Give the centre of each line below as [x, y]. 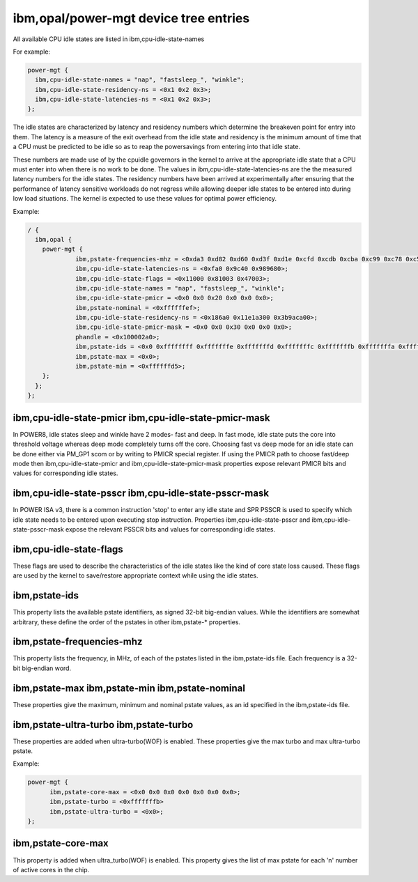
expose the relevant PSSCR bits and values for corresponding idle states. [170, 529]
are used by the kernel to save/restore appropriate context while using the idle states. [136, 575]
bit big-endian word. [42, 668]
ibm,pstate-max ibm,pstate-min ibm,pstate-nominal [129, 688]
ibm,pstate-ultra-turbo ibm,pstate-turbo [103, 725]
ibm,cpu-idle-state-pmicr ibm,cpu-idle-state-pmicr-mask [142, 418]
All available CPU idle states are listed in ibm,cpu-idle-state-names [109, 39]
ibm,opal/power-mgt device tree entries [131, 18]
